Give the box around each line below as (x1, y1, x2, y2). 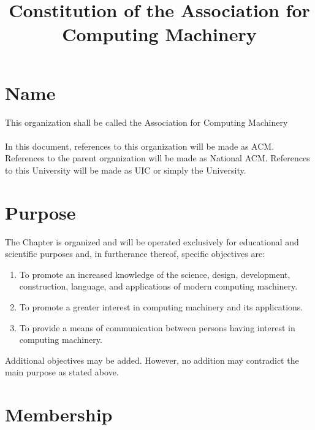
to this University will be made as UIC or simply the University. (5, 163, 246, 176)
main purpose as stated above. (5, 366, 119, 378)
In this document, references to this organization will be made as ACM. (5, 139, 275, 152)
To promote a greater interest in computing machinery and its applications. (19, 300, 303, 313)
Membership (5, 402, 113, 427)
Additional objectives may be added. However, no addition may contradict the (5, 353, 299, 366)
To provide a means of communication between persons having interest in (19, 321, 295, 334)
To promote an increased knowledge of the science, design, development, (19, 267, 290, 280)
